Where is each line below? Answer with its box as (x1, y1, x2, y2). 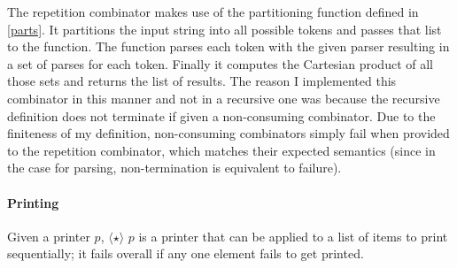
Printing (7, 193, 59, 211)
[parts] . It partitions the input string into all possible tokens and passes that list (7, 19, 442, 38)
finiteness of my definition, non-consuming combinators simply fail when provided (7, 124, 450, 142)
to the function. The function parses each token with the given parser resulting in (7, 37, 450, 56)
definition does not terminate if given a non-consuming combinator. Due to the (7, 106, 436, 125)
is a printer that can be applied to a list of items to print (138, 226, 448, 245)
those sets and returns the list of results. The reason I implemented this (7, 72, 397, 90)
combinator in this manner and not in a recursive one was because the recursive (7, 88, 440, 107)
